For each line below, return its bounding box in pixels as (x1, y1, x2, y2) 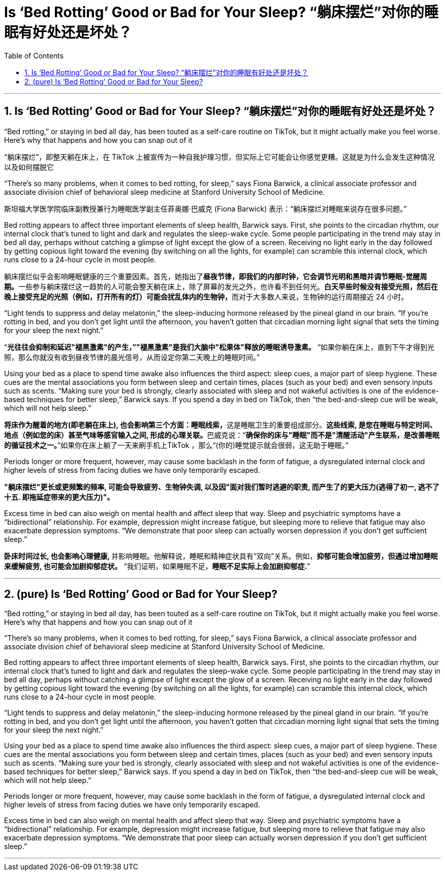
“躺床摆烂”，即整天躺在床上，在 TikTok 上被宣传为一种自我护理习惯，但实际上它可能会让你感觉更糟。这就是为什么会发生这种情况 (4, 152, 435, 161)
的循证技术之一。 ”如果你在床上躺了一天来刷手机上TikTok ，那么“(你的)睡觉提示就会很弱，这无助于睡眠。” (4, 440, 348, 449)
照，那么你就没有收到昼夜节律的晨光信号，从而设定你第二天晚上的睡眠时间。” (4, 352, 260, 361)
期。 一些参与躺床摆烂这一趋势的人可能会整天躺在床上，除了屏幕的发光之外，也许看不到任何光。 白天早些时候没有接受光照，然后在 (4, 282, 438, 291)
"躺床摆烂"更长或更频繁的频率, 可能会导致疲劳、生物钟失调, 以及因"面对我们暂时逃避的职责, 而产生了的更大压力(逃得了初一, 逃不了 (4, 482, 439, 491)
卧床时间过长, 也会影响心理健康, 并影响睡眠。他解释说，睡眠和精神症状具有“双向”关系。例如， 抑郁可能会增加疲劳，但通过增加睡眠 (4, 551, 438, 560)
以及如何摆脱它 (4, 162, 54, 171)
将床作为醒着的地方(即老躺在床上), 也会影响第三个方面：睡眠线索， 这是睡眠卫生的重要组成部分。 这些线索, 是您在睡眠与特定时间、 (4, 420, 437, 429)
